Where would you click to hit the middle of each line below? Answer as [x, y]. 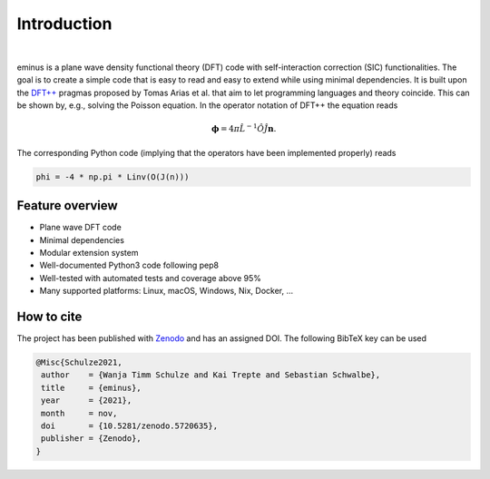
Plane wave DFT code [80, 228]
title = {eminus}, [92, 387]
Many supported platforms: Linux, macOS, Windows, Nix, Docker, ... [167, 291]
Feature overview [67, 205]
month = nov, [79, 413]
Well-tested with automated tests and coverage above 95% [151, 278]
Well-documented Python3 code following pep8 [129, 265]
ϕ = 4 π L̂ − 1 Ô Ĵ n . [244, 128]
